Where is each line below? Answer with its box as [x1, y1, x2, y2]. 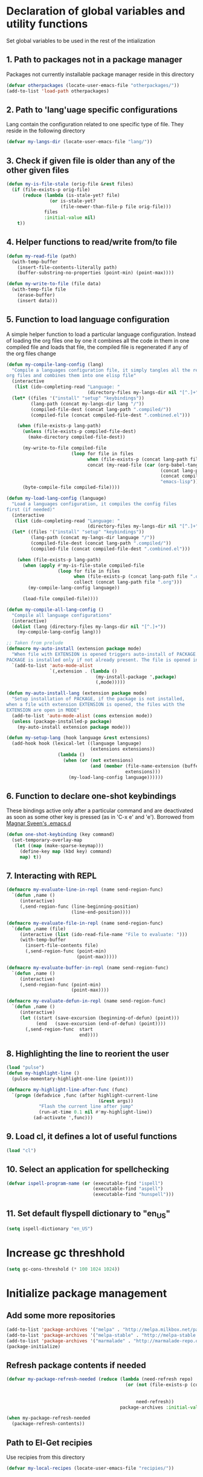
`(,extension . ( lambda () [49, 668, 118, 674]
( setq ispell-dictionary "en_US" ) [6, 1226, 94, 1232]
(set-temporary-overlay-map [11, 837, 83, 844]
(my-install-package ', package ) [95, 674, 177, 680]
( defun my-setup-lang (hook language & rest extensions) [6, 735, 150, 741]
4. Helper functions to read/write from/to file [6, 237, 178, 247]
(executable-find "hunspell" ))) [92, 1192, 174, 1198]
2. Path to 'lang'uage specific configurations [6, 105, 178, 115]
